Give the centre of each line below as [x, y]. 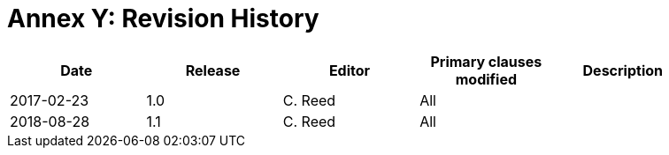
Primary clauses [486, 61]
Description [623, 70]
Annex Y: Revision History [163, 18]
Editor [350, 70]
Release [213, 70]
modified [486, 79]
